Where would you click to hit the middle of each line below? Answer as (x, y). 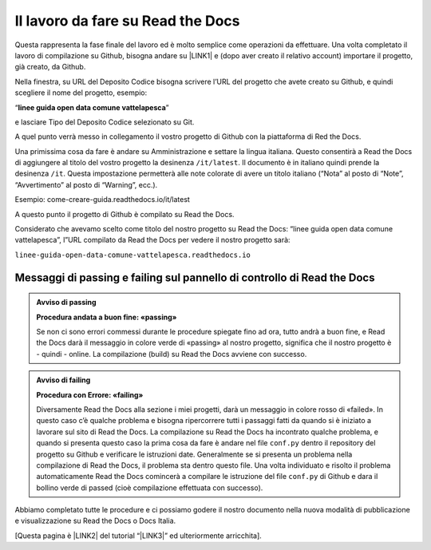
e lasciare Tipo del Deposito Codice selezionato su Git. (105, 122)
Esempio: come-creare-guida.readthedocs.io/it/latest (103, 200)
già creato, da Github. (50, 67)
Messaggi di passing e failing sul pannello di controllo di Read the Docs (195, 277)
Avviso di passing (66, 303)
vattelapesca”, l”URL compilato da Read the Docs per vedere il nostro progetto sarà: (152, 240)
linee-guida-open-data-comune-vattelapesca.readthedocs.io (133, 255)
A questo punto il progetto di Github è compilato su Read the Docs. (125, 214)
